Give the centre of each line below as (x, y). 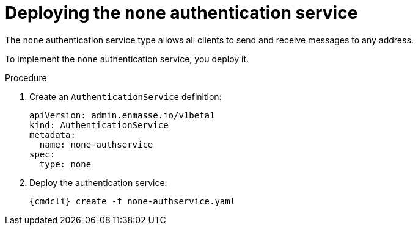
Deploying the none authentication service (182, 13)
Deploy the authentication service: (98, 182)
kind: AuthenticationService (99, 125)
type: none (65, 164)
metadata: (53, 135)
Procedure (26, 77)
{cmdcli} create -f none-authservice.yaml (133, 201)
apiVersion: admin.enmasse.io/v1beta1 (122, 115)
